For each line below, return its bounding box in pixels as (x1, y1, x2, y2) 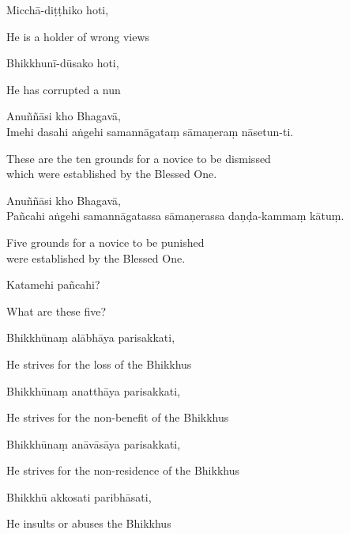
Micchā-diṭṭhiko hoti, (6, 2, 109, 17)
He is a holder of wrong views (6, 28, 150, 44)
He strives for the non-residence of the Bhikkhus (6, 462, 239, 479)
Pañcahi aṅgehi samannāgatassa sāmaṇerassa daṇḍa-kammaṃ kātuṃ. (6, 207, 344, 224)
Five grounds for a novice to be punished (6, 233, 205, 250)
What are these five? (6, 302, 107, 319)
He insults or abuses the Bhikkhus (6, 515, 171, 532)
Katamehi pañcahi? (6, 276, 100, 293)
